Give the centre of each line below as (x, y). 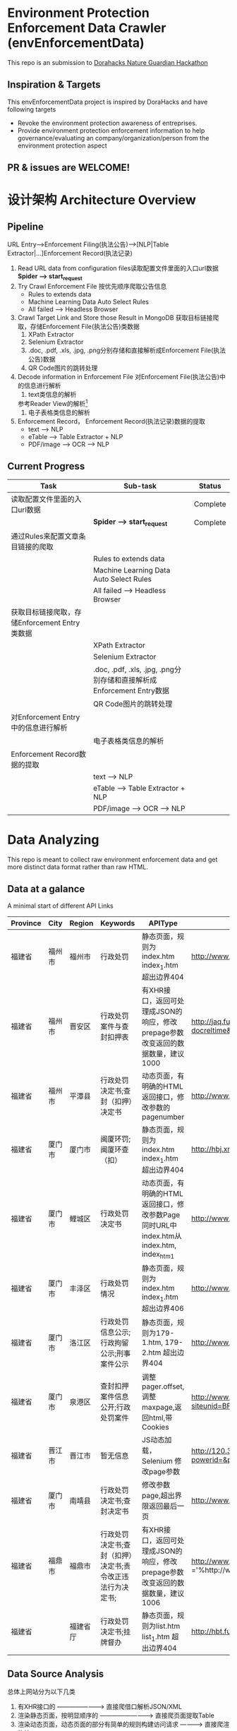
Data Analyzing (53, 840)
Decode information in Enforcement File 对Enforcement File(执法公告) (119, 376)
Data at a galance (46, 888)
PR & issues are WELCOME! (69, 168)
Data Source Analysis (56, 1673)
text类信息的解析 (52, 394)
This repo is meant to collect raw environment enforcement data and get (113, 859)
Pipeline (26, 226)
